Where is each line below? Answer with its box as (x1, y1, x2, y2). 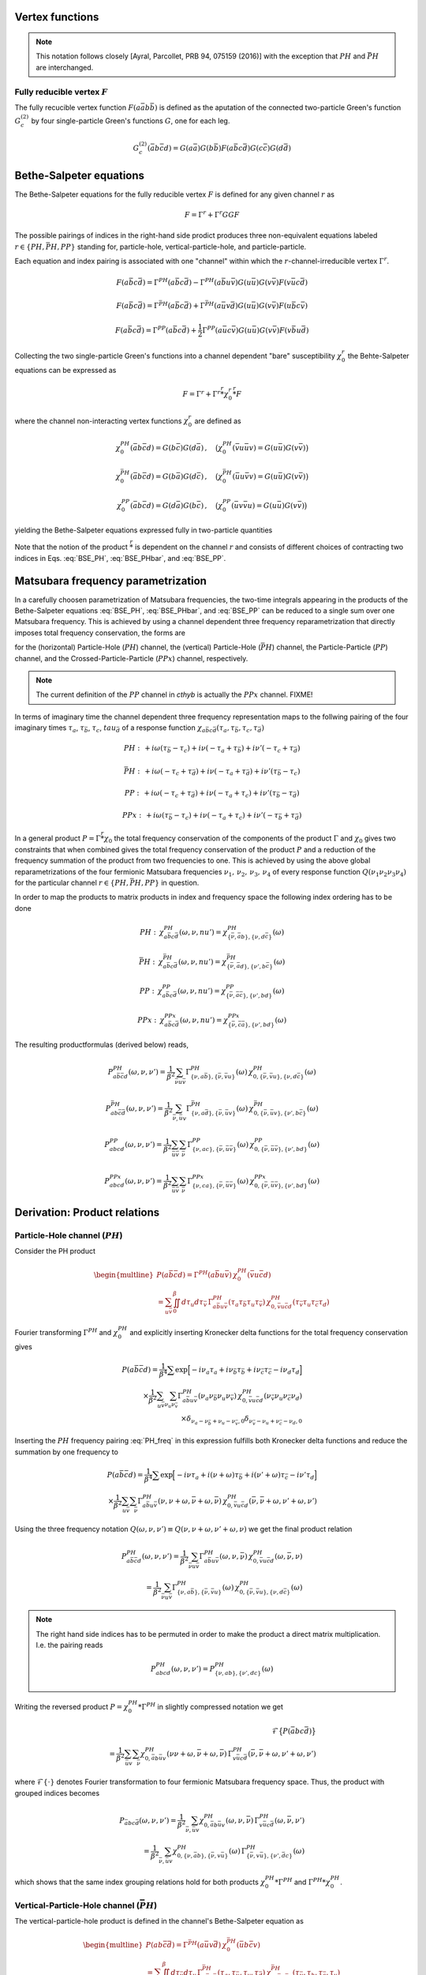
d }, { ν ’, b (239, 962, 267, 970)
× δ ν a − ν (180, 1414, 209, 1426)
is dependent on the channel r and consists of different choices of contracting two (134, 542, 404, 552)
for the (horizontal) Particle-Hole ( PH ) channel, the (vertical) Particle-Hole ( (14, 642, 261, 652)
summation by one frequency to (14, 1446, 118, 1457)
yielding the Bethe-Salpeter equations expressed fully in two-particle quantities (14, 525, 273, 535)
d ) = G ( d (146, 502, 177, 510)
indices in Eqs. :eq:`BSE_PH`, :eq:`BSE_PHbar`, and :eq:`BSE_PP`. (14, 553, 226, 562)
